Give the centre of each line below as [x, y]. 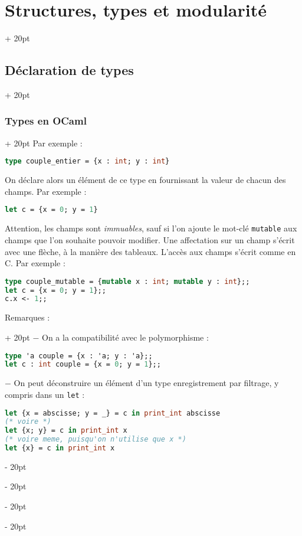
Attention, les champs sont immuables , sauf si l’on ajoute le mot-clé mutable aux [151, 228]
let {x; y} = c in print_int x [66, 431]
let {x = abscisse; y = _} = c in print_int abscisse [113, 413]
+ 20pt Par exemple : [44, 143]
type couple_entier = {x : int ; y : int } [87, 161]
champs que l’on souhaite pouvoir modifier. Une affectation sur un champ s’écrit [150, 239]
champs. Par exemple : [46, 191]
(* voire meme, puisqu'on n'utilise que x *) [96, 439]
